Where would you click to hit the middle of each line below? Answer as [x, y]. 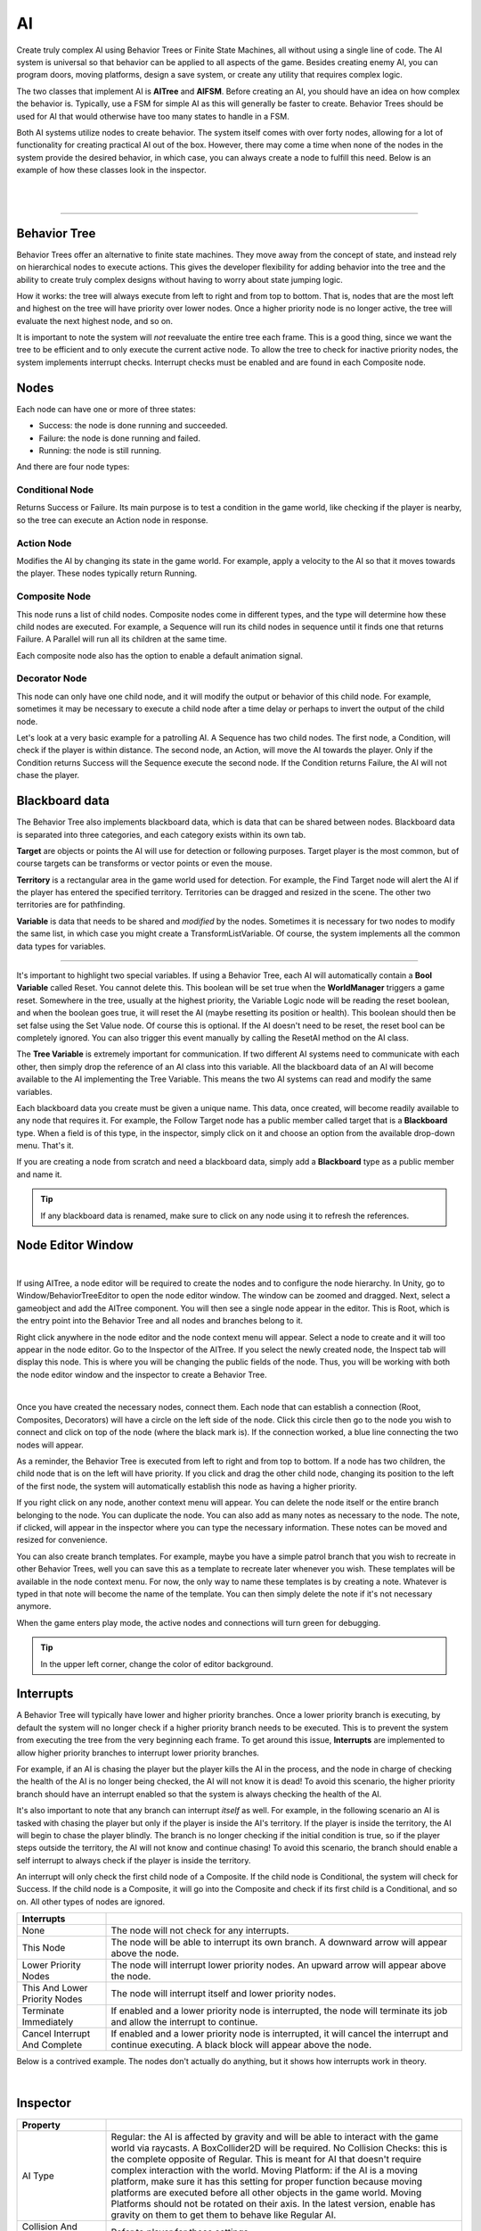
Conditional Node [55, 490]
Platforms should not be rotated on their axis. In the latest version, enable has [273, 2203]
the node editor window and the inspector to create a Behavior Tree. [142, 1374]
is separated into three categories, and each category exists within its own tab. [161, 834]
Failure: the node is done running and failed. [119, 438]
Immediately [48, 2022]
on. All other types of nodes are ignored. [91, 1902]
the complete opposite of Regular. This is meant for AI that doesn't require [266, 2159]
